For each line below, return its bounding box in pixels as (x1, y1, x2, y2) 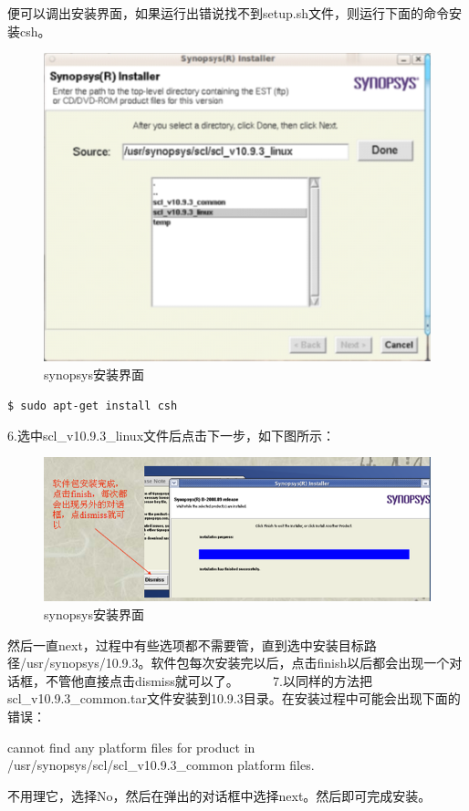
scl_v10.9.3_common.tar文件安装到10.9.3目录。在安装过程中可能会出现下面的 (7, 689, 461, 708)
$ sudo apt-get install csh (7, 400, 178, 413)
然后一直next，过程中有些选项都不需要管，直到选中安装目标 (7, 635, 364, 654)
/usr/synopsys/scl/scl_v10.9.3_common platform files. (7, 755, 315, 775)
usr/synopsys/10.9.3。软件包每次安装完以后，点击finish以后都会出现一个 (26, 653, 450, 672)
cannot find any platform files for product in (7, 737, 255, 756)
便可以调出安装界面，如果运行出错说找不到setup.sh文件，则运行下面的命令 (7, 4, 449, 22)
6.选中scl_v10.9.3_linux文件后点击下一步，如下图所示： (7, 425, 336, 444)
